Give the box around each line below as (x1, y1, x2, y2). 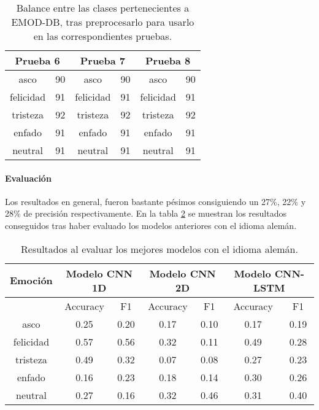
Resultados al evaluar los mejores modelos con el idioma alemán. (21, 241, 298, 256)
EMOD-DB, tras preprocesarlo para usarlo (11, 15, 194, 29)
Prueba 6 (15, 53, 60, 68)
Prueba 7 (80, 53, 126, 68)
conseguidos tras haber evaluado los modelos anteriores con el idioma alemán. (5, 219, 297, 231)
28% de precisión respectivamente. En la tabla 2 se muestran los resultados (5, 207, 286, 220)
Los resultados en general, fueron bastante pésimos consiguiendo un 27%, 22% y (5, 195, 306, 207)
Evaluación (5, 171, 52, 184)
